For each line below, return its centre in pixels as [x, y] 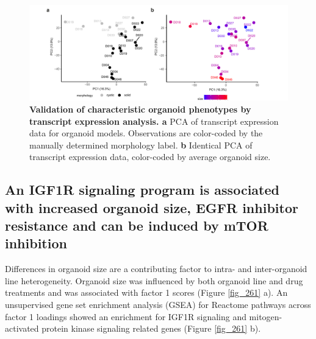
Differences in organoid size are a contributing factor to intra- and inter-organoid [156, 269]
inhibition [36, 243]
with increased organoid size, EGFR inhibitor [152, 207]
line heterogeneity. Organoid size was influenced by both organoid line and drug [154, 280]
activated [22, 328]
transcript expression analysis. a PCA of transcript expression [154, 121]
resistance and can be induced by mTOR [137, 225]
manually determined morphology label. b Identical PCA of [141, 145]
